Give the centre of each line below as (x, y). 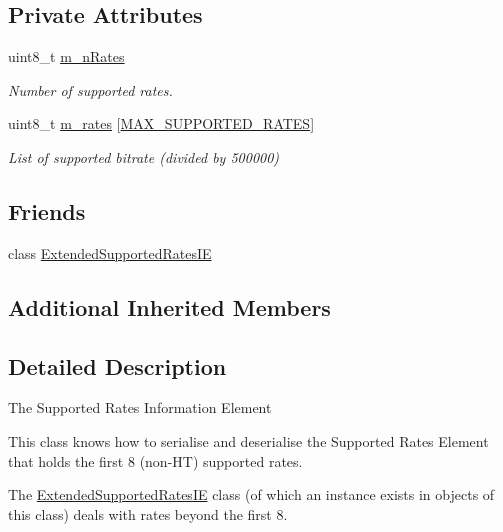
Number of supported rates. (90, 89)
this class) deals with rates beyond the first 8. (148, 513)
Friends (47, 210)
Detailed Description (117, 365)
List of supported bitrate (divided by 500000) (144, 156)
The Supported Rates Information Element (140, 407)
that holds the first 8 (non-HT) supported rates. (155, 460)
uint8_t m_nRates (66, 56)
